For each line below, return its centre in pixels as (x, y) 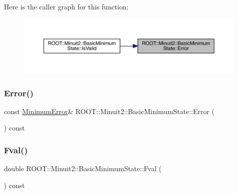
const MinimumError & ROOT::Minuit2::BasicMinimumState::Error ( (109, 111)
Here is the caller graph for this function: (66, 6)
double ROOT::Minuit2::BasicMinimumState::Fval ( (83, 168)
